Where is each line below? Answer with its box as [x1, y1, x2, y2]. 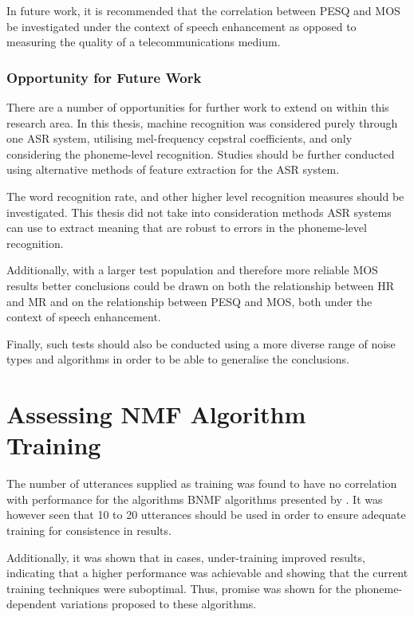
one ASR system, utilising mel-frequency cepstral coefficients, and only [6, 130, 353, 147]
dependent [6, 595, 57, 612]
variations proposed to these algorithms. [60, 595, 257, 612]
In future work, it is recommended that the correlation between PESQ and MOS [6, 2, 400, 18]
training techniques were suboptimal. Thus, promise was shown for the [6, 580, 352, 596]
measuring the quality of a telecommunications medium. [6, 33, 281, 50]
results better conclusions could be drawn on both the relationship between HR [6, 277, 395, 293]
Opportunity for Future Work [6, 67, 202, 87]
